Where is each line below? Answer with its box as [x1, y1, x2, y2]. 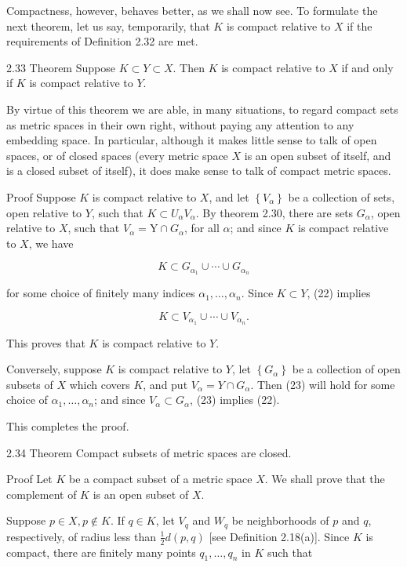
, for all [184, 220, 220, 236]
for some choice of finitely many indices [6, 285, 195, 301]
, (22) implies [307, 285, 371, 301]
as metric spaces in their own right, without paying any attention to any [6, 116, 354, 133]
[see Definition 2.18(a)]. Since [209, 528, 350, 544]
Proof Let [6, 471, 53, 487]
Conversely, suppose [6, 361, 102, 377]
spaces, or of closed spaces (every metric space [6, 147, 228, 163]
